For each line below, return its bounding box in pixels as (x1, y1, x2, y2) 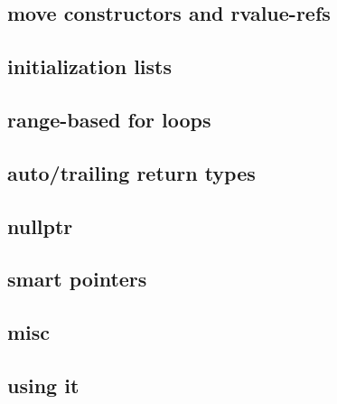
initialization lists (7, 52, 172, 80)
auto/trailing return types (7, 158, 256, 186)
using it (7, 371, 80, 399)
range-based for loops (7, 105, 211, 133)
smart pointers (7, 265, 147, 293)
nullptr (7, 211, 73, 240)
